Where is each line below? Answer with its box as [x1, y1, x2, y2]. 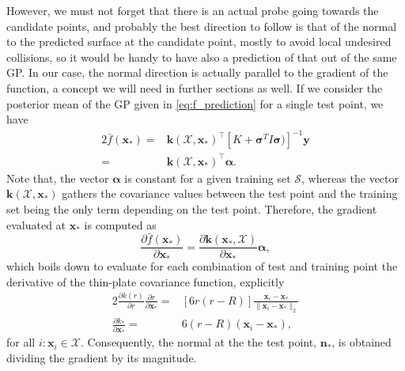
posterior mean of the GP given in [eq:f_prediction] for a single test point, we [6, 95, 384, 112]
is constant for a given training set [124, 169, 291, 186]
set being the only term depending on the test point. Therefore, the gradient [6, 201, 377, 217]
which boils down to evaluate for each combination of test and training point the [6, 257, 398, 274]
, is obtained [331, 334, 392, 350]
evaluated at [6, 216, 66, 233]
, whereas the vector [301, 169, 399, 186]
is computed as [84, 216, 157, 233]
